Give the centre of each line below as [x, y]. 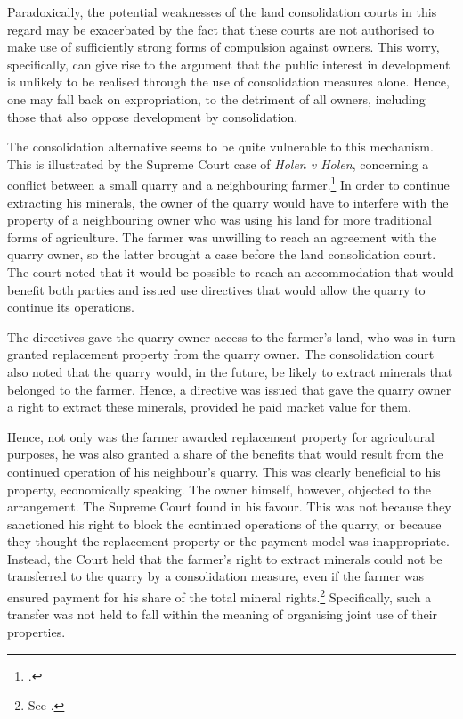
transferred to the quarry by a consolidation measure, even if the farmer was [216, 576]
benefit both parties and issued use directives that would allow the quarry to [216, 289]
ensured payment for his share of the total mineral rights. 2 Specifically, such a [219, 596]
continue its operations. [71, 307]
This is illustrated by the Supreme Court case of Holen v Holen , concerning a [218, 163]
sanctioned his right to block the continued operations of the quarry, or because [224, 523]
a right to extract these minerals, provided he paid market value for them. [209, 407]
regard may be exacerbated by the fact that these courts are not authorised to [221, 29]
